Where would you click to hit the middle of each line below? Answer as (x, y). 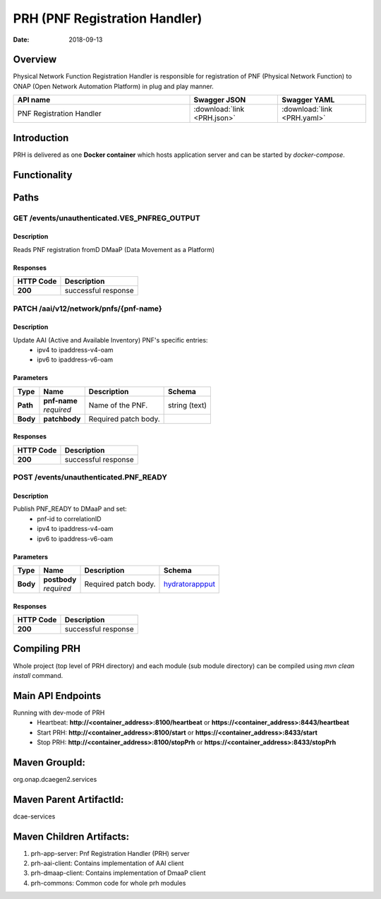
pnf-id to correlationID (69, 518)
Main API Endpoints (57, 696)
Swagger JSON (220, 100)
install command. (38, 675)
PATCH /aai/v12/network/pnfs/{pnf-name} (87, 309)
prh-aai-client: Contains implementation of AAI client (107, 863)
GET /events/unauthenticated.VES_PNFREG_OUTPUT (107, 218)
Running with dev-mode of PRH (59, 713)
